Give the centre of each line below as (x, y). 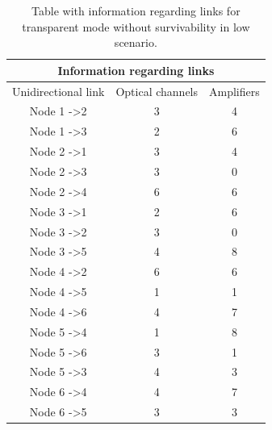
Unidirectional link (59, 91)
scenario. (136, 42)
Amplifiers (234, 91)
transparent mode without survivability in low (136, 26)
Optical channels (157, 91)
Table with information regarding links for (136, 10)
